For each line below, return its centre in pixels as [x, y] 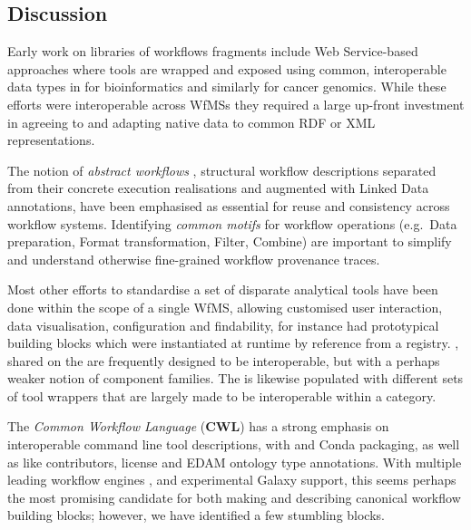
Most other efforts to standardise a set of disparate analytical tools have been [223, 289]
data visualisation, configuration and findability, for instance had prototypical [223, 325]
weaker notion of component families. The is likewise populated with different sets [235, 378]
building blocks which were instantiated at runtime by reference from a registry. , [233, 343]
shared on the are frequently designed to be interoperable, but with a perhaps [224, 360]
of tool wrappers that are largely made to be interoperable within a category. [222, 395]
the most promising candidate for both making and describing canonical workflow [234, 497]
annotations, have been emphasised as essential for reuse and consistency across [229, 205]
